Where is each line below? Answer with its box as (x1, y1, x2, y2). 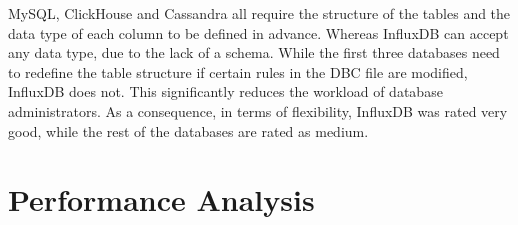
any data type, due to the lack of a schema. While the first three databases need (8, 42, 500, 63)
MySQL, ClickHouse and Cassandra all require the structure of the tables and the (8, 3, 511, 23)
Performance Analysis (8, 179, 315, 220)
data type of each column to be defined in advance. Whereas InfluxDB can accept (8, 22, 509, 43)
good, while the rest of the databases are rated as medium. (8, 120, 369, 141)
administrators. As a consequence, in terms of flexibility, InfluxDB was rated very (8, 100, 508, 121)
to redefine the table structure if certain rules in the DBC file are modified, (8, 61, 468, 82)
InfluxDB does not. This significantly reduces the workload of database (8, 81, 443, 102)
